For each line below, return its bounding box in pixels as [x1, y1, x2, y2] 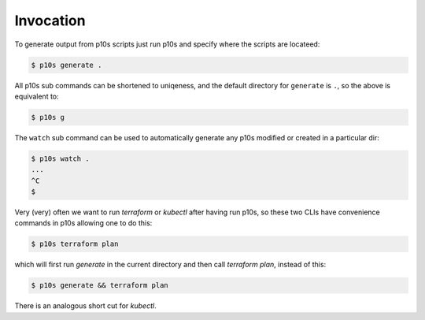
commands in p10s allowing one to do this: [14, 218, 153, 228]
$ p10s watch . [31, 154, 90, 163]
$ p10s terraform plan [31, 240, 119, 248]
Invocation [14, 12, 86, 29]
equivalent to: [14, 91, 59, 101]
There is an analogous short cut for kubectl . [14, 301, 157, 311]
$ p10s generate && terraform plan [31, 281, 168, 290]
